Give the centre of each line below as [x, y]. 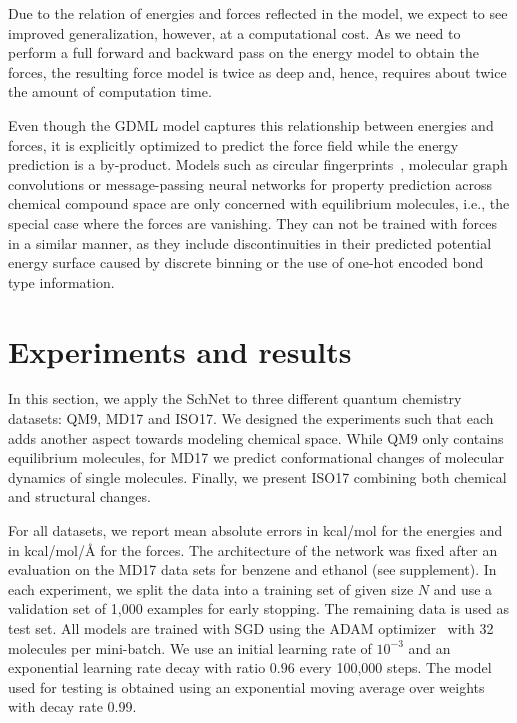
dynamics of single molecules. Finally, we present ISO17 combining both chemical [257, 476]
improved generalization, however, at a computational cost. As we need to [234, 32]
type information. [61, 281]
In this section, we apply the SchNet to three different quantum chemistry [235, 398]
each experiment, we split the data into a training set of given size [211, 588]
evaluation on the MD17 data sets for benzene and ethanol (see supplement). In [252, 569]
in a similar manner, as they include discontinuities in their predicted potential [250, 242]
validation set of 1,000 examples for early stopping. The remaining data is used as [259, 608]
